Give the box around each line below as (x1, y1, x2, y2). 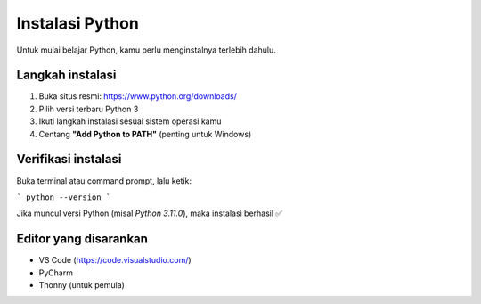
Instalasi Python (16, 13, 140, 33)
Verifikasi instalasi (16, 152, 122, 167)
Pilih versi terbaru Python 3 (38, 103, 139, 114)
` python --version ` (16, 192, 111, 202)
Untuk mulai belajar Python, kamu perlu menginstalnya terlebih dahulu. (16, 45, 276, 55)
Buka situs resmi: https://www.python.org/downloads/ (38, 91, 238, 102)
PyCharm (38, 267, 73, 278)
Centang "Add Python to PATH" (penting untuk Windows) (38, 128, 252, 139)
